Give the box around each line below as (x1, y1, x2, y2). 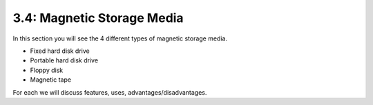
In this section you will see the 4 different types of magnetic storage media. (12, 34, 228, 43)
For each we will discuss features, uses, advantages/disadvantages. (12, 88, 207, 96)
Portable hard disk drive (30, 56, 99, 65)
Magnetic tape (30, 75, 72, 84)
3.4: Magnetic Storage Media (12, 10, 184, 25)
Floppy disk (30, 66, 64, 74)
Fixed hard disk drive (30, 47, 90, 55)
